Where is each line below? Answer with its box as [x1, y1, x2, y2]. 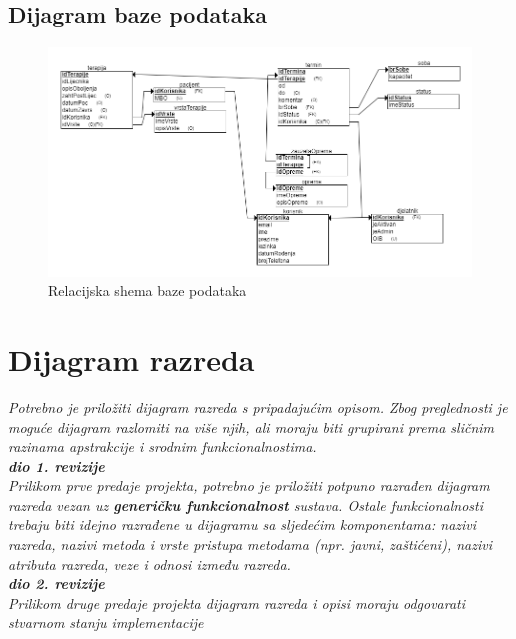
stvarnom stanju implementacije [8, 612, 204, 633]
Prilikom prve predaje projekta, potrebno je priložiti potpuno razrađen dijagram [8, 475, 490, 496]
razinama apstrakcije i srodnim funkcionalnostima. [8, 436, 317, 457]
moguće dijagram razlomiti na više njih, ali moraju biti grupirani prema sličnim [8, 416, 495, 437]
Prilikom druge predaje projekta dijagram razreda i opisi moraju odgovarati [8, 592, 466, 613]
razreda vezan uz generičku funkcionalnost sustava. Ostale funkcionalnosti [8, 494, 484, 515]
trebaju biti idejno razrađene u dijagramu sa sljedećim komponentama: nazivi [8, 514, 477, 535]
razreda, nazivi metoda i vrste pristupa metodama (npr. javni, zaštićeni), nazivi [8, 534, 492, 555]
